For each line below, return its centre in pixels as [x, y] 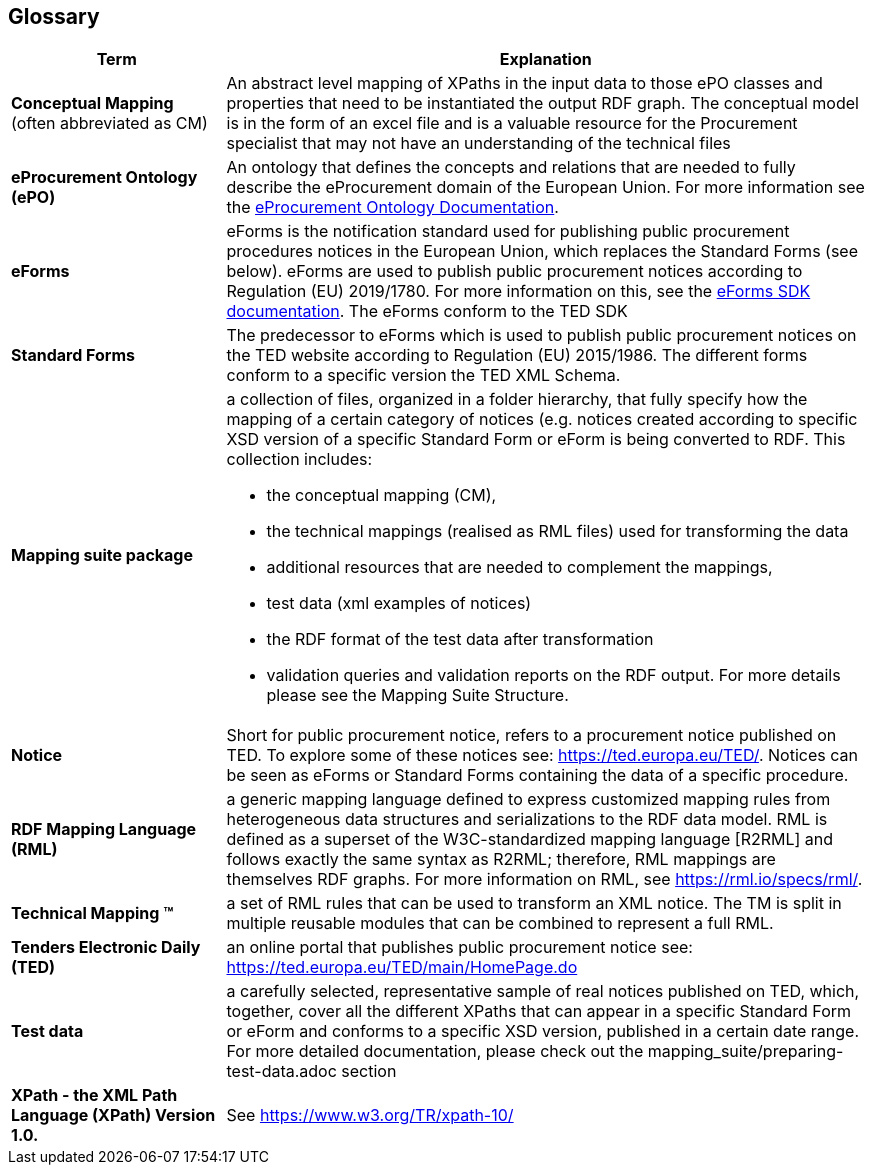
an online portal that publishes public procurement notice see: [459, 947]
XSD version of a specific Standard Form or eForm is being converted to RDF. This [536, 439]
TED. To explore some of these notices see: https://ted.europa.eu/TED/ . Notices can [542, 755]
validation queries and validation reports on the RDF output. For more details [553, 675]
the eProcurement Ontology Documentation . [392, 207]
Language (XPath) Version [113, 1115]
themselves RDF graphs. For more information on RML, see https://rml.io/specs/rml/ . [544, 879]
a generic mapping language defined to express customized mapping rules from [528, 799]
